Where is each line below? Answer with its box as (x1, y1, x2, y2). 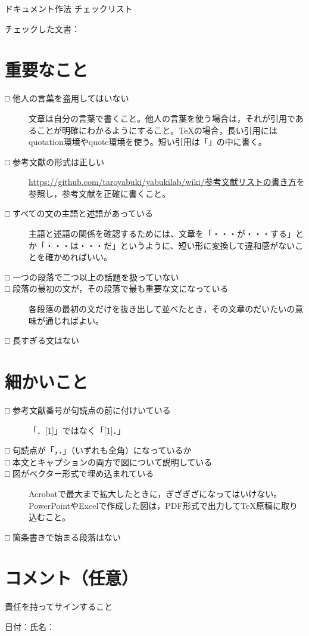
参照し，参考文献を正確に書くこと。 (29, 187, 170, 199)
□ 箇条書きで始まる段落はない (5, 530, 121, 543)
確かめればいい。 (45, 251, 112, 263)
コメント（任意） (5, 566, 139, 590)
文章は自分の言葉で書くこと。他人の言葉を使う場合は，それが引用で (29, 112, 295, 124)
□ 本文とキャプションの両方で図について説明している (5, 455, 213, 468)
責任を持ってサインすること (5, 600, 113, 613)
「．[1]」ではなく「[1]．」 (29, 424, 126, 436)
